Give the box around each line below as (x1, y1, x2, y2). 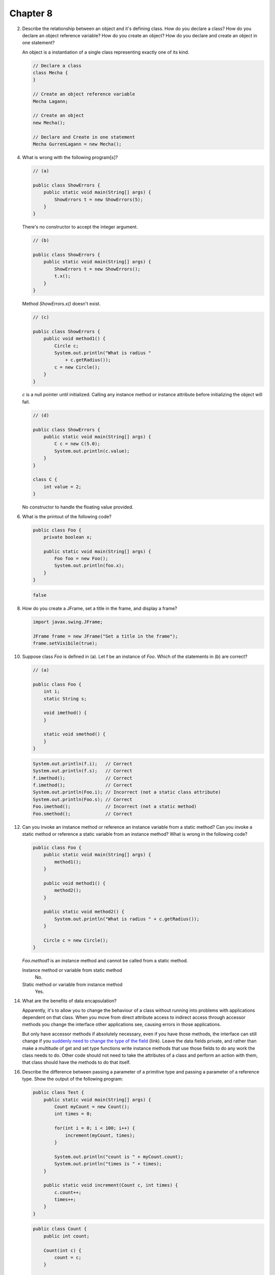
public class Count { (33, 1226, 87, 1232)
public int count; (43, 1233, 90, 1239)
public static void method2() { (43, 909, 125, 915)
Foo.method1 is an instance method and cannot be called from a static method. (22, 958, 188, 964)
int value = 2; (43, 483, 81, 490)
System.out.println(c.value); (54, 448, 130, 454)
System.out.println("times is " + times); (54, 1161, 162, 1167)
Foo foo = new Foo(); (54, 556, 108, 562)
